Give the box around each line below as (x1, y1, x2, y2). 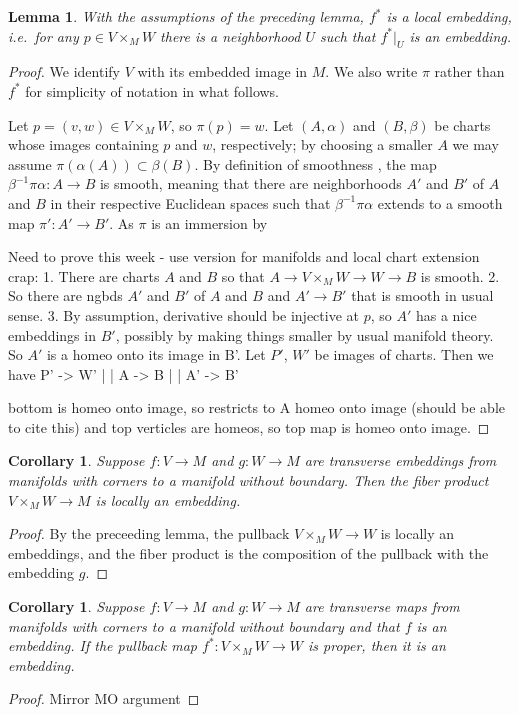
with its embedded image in (137, 61, 308, 82)
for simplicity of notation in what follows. (25, 80, 280, 101)
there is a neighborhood (160, 25, 301, 46)
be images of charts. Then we (314, 344, 494, 365)
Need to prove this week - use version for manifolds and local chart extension (8, 246, 480, 267)
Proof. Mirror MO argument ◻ (8, 688, 200, 709)
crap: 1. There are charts (8, 265, 160, 286)
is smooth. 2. (420, 265, 500, 286)
